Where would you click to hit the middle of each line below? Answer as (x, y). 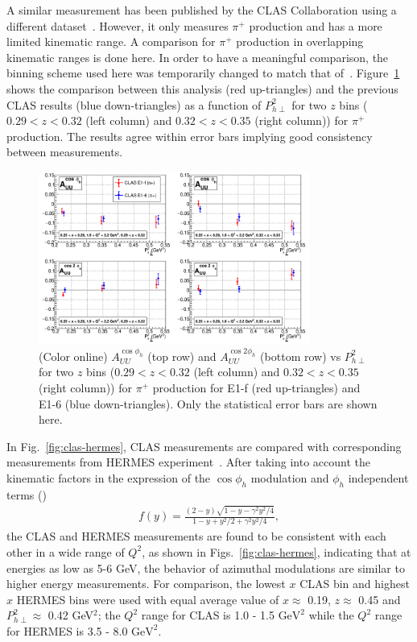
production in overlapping (300, 41)
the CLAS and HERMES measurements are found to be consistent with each (196, 536)
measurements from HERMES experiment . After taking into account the (189, 462)
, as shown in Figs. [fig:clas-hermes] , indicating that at (277, 551)
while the (331, 615)
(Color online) (73, 356)
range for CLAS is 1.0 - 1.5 (208, 615)
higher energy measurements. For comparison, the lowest (146, 584)
